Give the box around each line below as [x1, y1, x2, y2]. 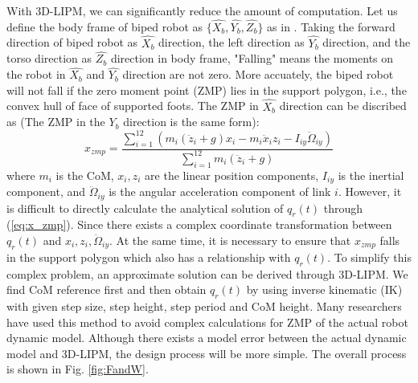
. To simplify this [327, 248, 412, 265]
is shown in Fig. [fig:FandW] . [6, 361, 149, 377]
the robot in [6, 66, 66, 83]
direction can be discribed [279, 97, 407, 114]
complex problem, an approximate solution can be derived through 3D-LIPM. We [6, 265, 408, 282]
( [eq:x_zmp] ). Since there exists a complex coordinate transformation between [6, 216, 392, 233]
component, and [6, 183, 86, 200]
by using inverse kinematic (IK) [246, 281, 403, 298]
